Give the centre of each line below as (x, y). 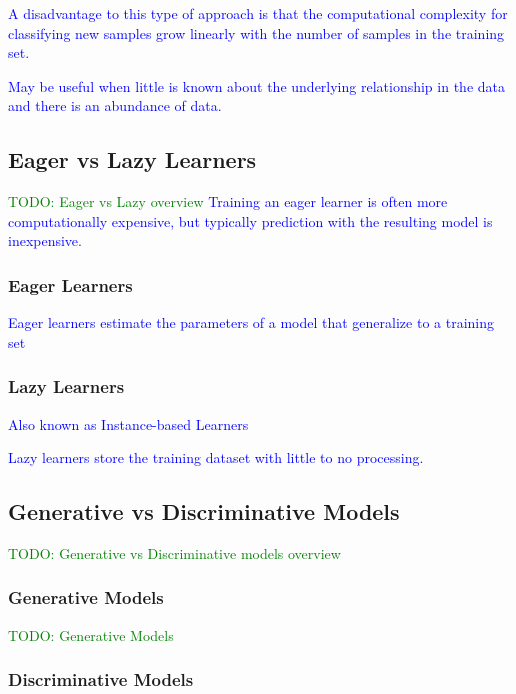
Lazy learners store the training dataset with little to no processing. (216, 457)
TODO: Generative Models (91, 634)
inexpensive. (45, 240)
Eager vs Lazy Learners (132, 159)
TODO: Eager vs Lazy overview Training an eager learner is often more (228, 201)
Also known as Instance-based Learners (128, 423)
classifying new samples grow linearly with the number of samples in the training (256, 32)
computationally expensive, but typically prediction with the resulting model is (250, 220)
